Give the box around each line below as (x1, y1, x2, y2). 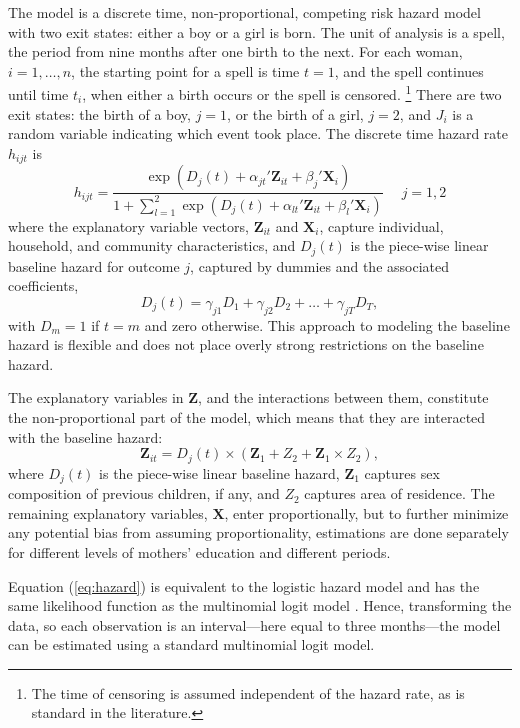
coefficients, (8, 275, 79, 296)
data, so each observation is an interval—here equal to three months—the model (8, 614, 501, 635)
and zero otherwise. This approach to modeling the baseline (144, 314, 510, 335)
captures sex (364, 462, 440, 483)
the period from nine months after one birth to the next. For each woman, (8, 41, 463, 62)
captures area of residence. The (304, 483, 495, 504)
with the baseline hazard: (8, 426, 163, 447)
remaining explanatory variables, (8, 502, 208, 523)
